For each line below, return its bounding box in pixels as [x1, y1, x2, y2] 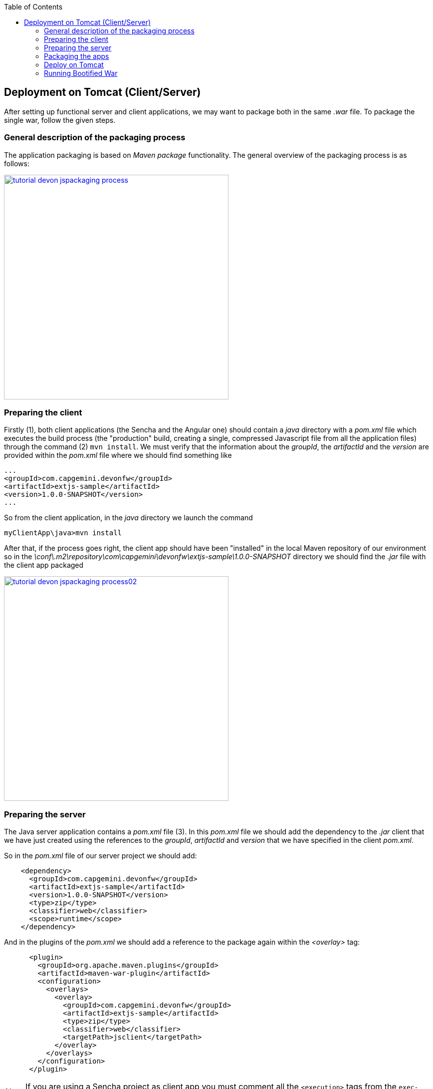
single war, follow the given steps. [4, 115, 116, 124]
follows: [4, 159, 29, 168]
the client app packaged [4, 561, 84, 570]
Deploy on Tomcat [44, 60, 104, 69]
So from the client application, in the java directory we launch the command [4, 513, 253, 522]
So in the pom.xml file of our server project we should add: [4, 851, 197, 860]
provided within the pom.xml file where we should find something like [4, 451, 232, 460]
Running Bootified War [44, 69, 118, 77]
